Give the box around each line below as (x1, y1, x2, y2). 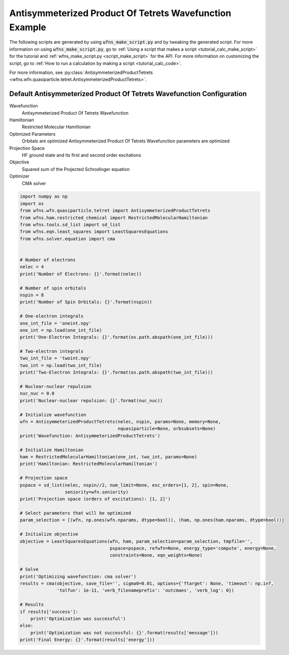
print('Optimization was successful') (30, 616, 126, 621)
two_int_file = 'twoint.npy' (20, 355, 92, 361)
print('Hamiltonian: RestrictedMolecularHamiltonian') (20, 461, 158, 467)
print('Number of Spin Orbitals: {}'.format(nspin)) (20, 299, 153, 305)
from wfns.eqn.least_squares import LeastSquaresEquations (20, 229, 168, 235)
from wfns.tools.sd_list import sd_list (20, 222, 120, 228)
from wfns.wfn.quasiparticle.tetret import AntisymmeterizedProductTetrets (20, 208, 211, 214)
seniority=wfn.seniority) (64, 489, 129, 495)
